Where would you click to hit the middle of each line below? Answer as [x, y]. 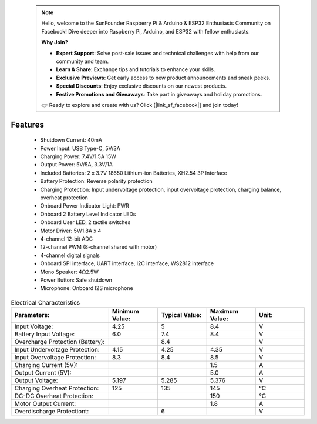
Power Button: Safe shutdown [76, 280]
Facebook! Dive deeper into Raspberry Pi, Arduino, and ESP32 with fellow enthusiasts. [146, 31]
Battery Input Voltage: [45, 334]
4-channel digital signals [70, 255]
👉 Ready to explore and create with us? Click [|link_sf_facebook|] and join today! [140, 105]
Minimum [125, 312]
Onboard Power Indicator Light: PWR [85, 206]
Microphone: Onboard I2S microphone [87, 288]
